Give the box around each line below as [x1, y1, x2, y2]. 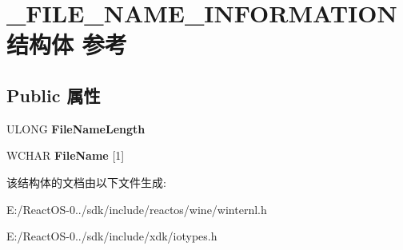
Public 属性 [6, 82, 101, 107]
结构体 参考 [6, 28, 127, 61]
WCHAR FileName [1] [6, 147, 125, 164]
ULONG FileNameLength [6, 120, 146, 137]
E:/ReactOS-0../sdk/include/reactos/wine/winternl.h [6, 200, 267, 217]
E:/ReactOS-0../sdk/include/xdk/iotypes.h [6, 228, 217, 244]
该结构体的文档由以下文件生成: [6, 173, 166, 190]
